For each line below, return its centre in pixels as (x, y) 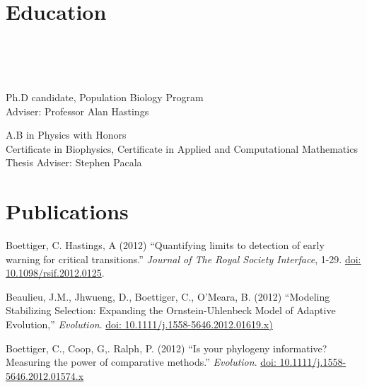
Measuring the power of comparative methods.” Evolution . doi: (141, 362)
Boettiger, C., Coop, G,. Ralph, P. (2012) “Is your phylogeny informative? (167, 348)
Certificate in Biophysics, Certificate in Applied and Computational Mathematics (182, 148)
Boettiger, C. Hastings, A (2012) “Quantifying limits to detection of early (165, 245)
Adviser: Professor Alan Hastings (77, 111)
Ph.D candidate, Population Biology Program (105, 97)
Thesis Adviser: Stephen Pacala (74, 162)
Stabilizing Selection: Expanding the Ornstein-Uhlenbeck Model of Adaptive (171, 310)
